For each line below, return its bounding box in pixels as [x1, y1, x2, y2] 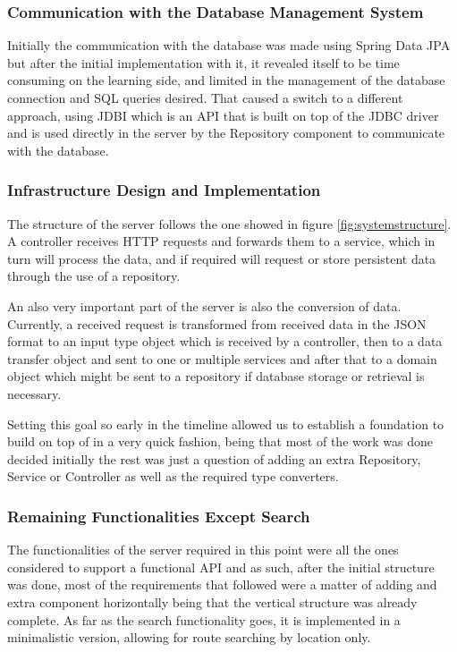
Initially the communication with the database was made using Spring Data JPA [7, 36, 451, 55]
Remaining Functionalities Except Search [7, 504, 310, 527]
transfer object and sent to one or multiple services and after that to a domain [7, 349, 437, 368]
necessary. [7, 384, 62, 402]
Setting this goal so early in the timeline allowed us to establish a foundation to [7, 414, 444, 433]
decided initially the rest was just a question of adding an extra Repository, [7, 449, 421, 468]
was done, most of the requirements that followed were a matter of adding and [7, 575, 437, 594]
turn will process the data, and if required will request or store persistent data [7, 249, 436, 267]
